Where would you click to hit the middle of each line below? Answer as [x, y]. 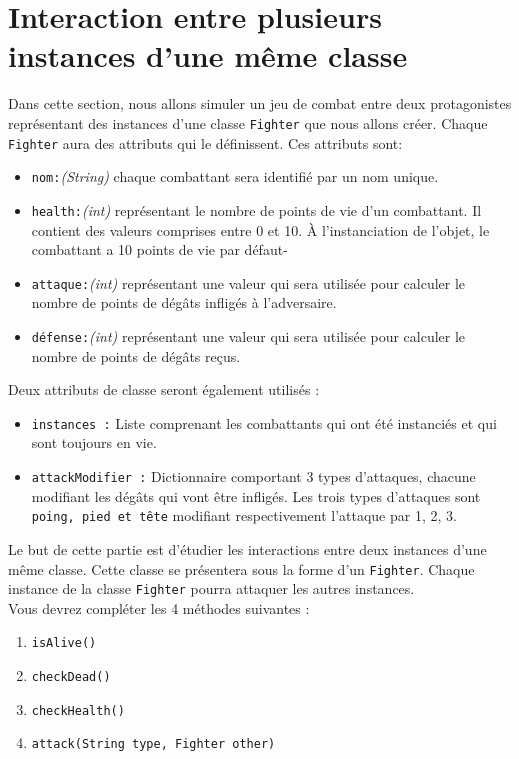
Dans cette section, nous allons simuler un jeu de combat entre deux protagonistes [260, 103]
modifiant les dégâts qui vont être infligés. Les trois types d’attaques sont [256, 495]
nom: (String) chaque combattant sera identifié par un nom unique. [235, 176]
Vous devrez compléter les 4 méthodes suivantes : [159, 607]
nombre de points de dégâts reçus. [136, 355]
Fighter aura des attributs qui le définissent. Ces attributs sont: [205, 142]
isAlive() [64, 643]
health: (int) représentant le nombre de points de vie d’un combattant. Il [256, 209]
